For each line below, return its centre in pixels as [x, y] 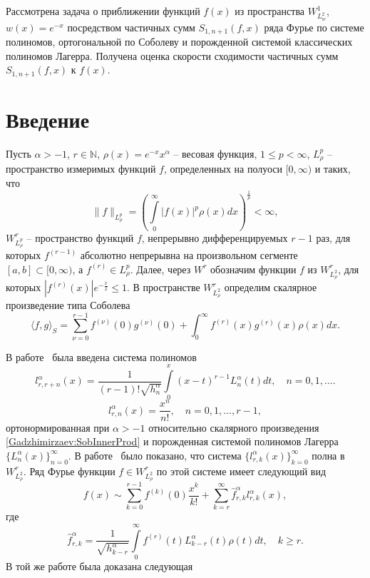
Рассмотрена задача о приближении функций [103, 11]
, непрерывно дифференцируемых [215, 237]
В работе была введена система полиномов [101, 356]
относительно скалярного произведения [234, 427]
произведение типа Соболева [68, 304]
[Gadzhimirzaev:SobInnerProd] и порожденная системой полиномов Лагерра [172, 441]
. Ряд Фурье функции [69, 471]
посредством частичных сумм [131, 27]
